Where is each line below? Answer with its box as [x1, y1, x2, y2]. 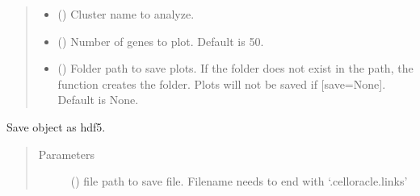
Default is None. [57, 91, 139, 108]
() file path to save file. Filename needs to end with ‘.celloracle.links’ [70, 173, 408, 190]
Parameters [38, 145, 94, 162]
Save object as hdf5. [6, 118, 106, 135]
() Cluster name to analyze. [57, 6, 195, 22]
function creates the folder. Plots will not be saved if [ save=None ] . [57, 75, 386, 92]
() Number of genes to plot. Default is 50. [57, 32, 264, 49]
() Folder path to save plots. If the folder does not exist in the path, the [57, 60, 414, 77]
